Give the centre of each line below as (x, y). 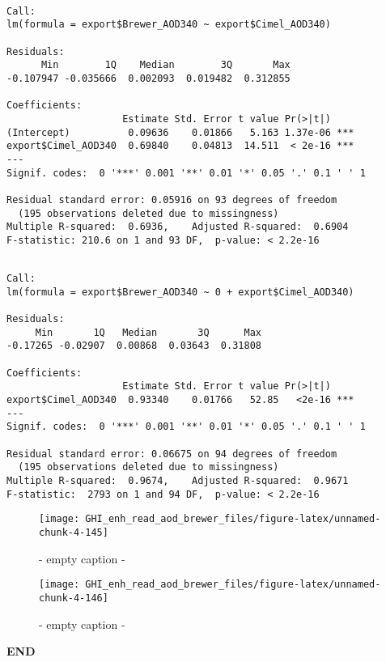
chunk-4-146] (74, 598)
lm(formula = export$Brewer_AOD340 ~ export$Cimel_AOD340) (169, 25)
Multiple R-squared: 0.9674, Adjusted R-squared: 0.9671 (178, 480)
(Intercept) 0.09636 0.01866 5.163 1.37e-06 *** (180, 132)
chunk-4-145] (74, 532)
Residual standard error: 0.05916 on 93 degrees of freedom (172, 199)
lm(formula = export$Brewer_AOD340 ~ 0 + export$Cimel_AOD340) (180, 292)
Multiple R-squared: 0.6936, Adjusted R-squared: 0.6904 (178, 227)
